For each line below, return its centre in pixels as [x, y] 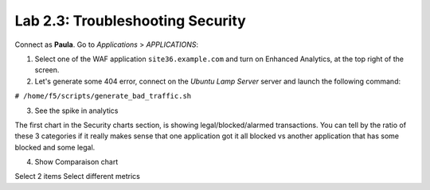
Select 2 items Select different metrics [78, 176]
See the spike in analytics [76, 111]
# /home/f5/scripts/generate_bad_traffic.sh [103, 96]
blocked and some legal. [55, 147]
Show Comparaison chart [76, 162]
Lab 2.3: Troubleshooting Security [130, 21]
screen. [47, 70]
